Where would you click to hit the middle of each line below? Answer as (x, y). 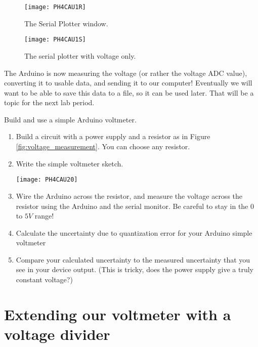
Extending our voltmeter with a (118, 314)
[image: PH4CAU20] (47, 180)
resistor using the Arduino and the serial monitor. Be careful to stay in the (132, 206)
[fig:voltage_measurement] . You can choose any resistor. (103, 146)
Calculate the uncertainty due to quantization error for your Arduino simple (134, 232)
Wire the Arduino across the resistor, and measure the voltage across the (129, 196)
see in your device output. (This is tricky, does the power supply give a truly (135, 269)
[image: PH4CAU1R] (55, 7)
